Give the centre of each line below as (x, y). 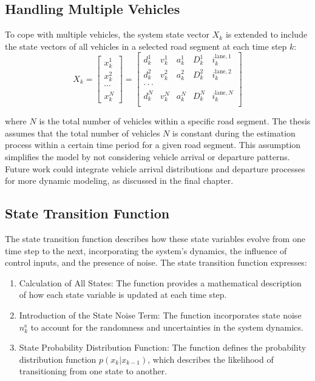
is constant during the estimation (234, 133)
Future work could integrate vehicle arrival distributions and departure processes (155, 168)
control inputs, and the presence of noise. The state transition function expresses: (156, 262)
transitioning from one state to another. (93, 371)
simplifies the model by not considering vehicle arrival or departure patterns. (147, 157)
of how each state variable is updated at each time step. (123, 295)
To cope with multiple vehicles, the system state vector (107, 34)
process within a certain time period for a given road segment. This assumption (153, 145)
